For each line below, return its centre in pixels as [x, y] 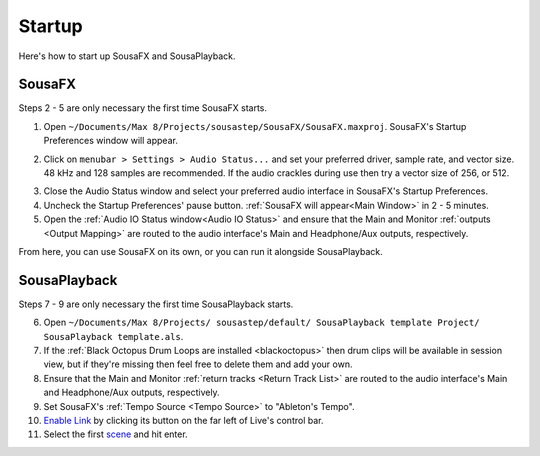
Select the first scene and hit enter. [116, 434]
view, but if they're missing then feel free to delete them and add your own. [198, 364]
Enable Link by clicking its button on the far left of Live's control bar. [183, 420]
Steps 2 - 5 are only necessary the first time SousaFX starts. [142, 108]
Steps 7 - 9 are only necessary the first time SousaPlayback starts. [156, 304]
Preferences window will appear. [111, 141]
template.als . [150, 336]
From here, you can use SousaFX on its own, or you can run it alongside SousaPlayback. [201, 251]
